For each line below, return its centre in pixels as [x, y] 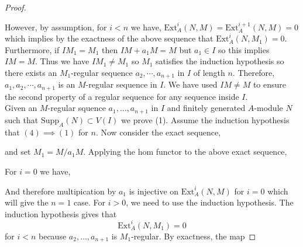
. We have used [190, 84]
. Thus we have [62, 61]
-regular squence [77, 108]
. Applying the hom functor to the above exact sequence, [185, 152]
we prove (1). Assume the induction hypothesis [205, 119]
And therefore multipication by [61, 191]
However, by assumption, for [56, 27]
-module [268, 108]
